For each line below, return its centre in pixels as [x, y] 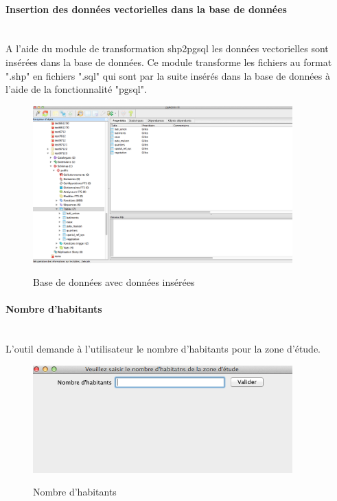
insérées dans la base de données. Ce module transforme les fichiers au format [169, 62]
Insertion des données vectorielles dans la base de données [146, 9]
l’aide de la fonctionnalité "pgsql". [76, 89]
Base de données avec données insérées [114, 282]
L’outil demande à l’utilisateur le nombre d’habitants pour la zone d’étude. [163, 349]
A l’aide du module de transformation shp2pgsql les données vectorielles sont [167, 48]
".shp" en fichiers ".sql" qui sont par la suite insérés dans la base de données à [168, 75]
